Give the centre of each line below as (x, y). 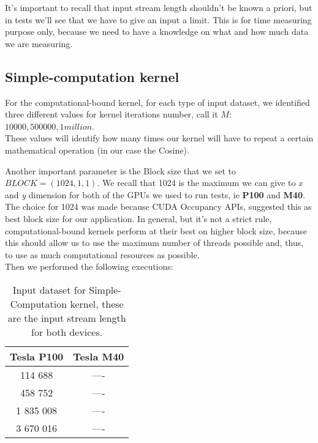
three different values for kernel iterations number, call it (112, 114)
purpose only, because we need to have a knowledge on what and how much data (157, 32)
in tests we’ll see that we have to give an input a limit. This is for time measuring (158, 19)
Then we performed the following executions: (89, 266)
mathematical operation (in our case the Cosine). (97, 150)
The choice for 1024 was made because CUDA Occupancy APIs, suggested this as (158, 207)
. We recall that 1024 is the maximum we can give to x (200, 183)
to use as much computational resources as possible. (102, 254)
